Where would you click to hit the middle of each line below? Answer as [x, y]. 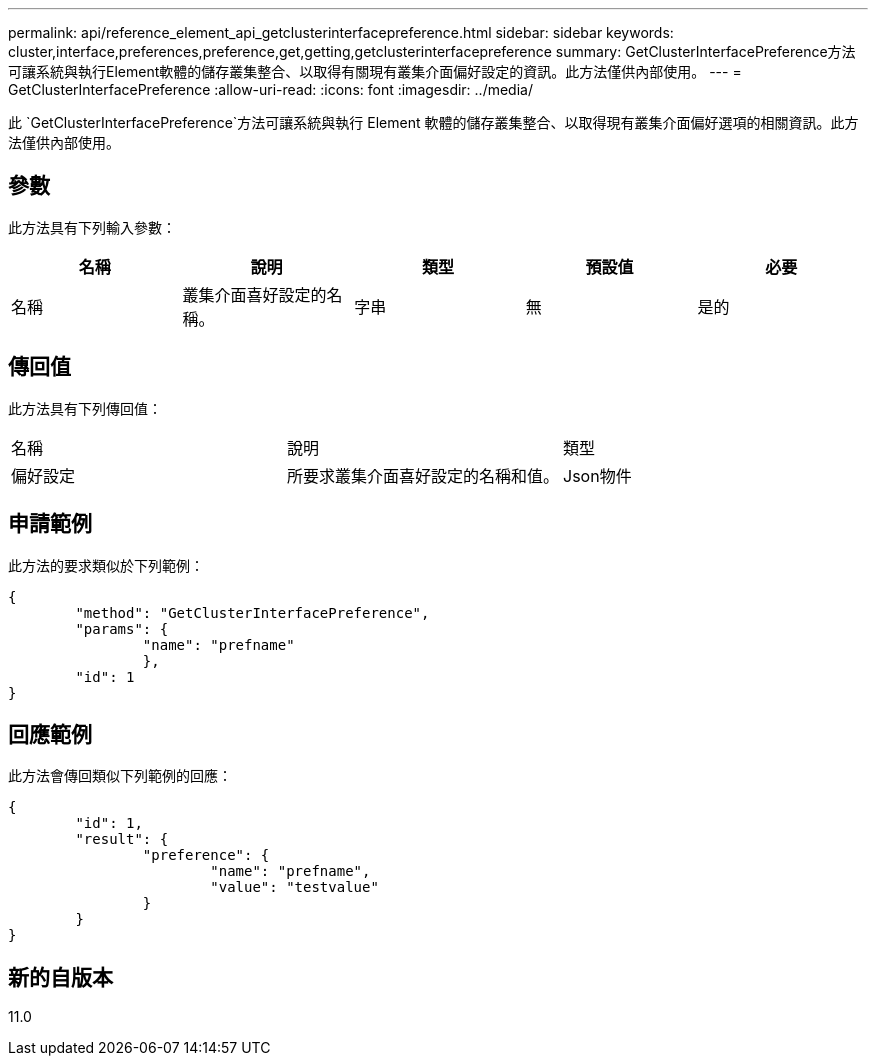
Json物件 [597, 475]
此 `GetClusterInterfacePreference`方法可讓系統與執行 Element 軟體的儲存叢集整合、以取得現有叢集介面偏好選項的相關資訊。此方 [433, 122]
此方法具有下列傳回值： [85, 408]
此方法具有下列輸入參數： [92, 227]
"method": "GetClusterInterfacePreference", [252, 612]
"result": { [122, 839]
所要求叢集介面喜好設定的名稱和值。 [423, 475]
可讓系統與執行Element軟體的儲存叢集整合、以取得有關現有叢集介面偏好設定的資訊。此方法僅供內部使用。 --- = [375, 71]
